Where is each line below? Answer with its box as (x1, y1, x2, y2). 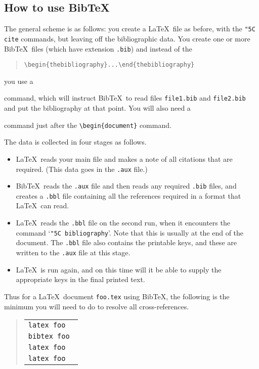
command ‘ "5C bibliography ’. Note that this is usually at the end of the (16, 227, 244, 238)
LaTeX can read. (16, 200, 69, 211)
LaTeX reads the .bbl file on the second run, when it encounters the (16, 217, 230, 228)
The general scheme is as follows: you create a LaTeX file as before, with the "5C (4, 23, 255, 34)
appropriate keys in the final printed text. (16, 274, 145, 285)
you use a (4, 75, 33, 86)
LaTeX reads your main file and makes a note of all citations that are (16, 153, 233, 164)
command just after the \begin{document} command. (4, 119, 171, 130)
